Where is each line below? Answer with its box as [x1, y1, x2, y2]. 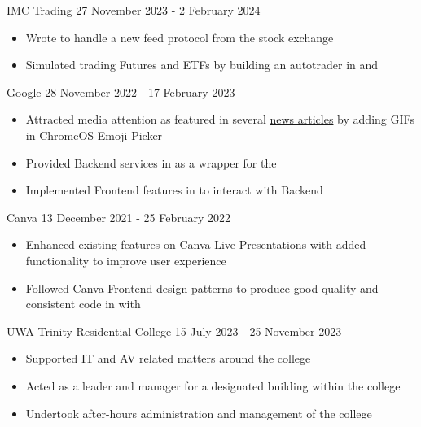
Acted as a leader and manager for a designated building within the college [25, 377, 401, 394]
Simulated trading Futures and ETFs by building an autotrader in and [25, 56, 379, 73]
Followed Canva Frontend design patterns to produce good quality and [25, 279, 379, 296]
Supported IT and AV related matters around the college [25, 350, 311, 367]
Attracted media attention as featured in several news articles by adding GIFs [25, 111, 415, 128]
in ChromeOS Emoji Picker [25, 126, 163, 143]
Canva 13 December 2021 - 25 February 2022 [7, 208, 231, 225]
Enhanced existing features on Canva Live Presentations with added [25, 236, 366, 253]
